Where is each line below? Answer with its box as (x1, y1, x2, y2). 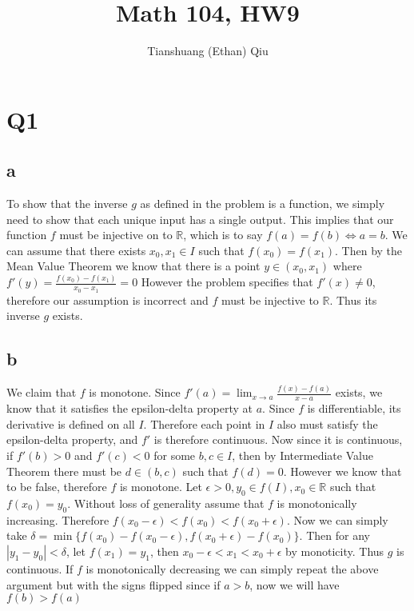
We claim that (6, 384, 77, 401)
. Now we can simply (286, 511, 388, 528)
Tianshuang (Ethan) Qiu (147, 42, 269, 59)
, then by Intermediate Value (232, 446, 373, 463)
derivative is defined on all (6, 415, 135, 432)
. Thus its (329, 291, 377, 308)
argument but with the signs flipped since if (6, 576, 221, 593)
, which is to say (183, 226, 263, 243)
